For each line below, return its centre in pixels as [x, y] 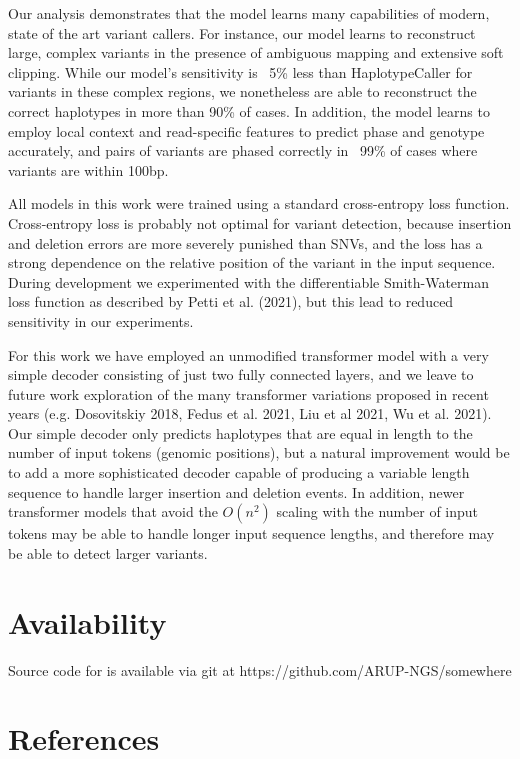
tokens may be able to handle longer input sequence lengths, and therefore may [251, 533]
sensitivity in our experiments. [101, 320]
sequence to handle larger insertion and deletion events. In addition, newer [236, 491]
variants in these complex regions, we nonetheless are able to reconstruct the [242, 91]
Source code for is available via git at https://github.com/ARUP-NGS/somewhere [260, 669]
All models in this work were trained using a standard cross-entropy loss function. [259, 203]
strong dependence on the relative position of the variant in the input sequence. [252, 262]
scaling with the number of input [377, 511]
